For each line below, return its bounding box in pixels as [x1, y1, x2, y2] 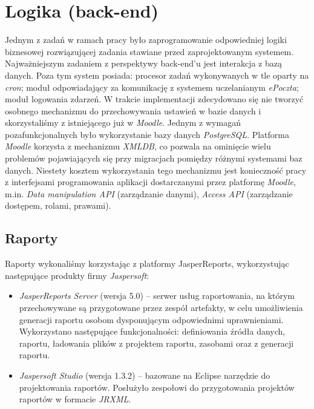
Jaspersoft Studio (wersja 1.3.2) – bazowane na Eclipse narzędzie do [19, 368, 270, 381]
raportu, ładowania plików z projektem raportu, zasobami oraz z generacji [19, 336, 294, 349]
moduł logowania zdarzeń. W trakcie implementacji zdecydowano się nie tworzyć [5, 93, 304, 105]
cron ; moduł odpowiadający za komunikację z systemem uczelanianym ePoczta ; [5, 80, 299, 93]
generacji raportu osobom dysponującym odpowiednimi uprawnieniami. [19, 313, 284, 326]
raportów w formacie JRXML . [19, 393, 131, 405]
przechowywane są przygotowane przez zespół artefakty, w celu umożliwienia [19, 301, 303, 314]
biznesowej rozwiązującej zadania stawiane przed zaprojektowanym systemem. [5, 45, 294, 57]
